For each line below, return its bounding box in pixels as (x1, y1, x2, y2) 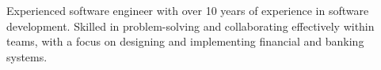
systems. (6, 48, 48, 64)
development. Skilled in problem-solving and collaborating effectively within (6, 17, 375, 34)
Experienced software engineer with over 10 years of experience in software (6, 2, 369, 18)
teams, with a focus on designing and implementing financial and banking (6, 33, 364, 50)
